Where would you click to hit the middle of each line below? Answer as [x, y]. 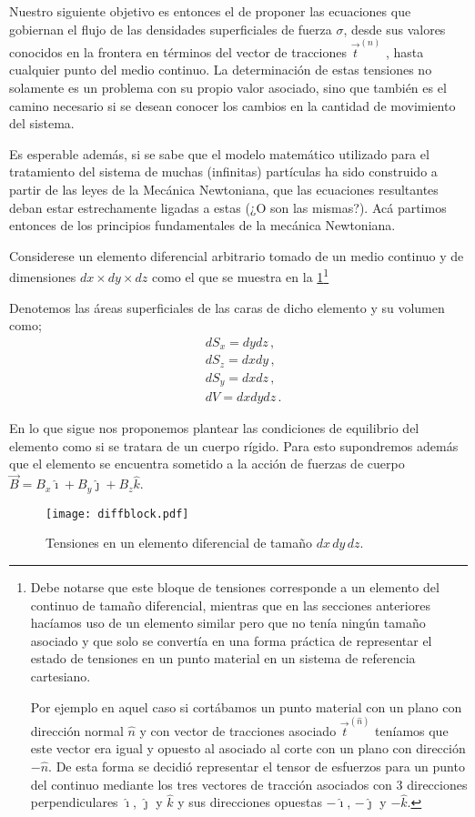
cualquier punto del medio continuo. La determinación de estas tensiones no [221, 70]
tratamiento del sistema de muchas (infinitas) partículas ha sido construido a [223, 171]
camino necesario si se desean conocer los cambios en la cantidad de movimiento [232, 105]
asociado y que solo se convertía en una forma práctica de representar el [231, 640]
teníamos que [412, 730]
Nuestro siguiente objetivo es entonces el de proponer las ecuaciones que [210, 11]
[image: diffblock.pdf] [117, 514]
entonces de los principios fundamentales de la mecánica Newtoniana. [202, 225]
